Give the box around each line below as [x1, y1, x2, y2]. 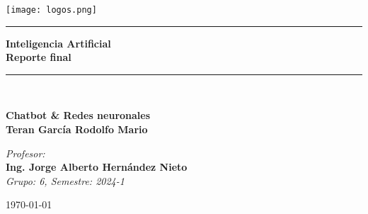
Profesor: [6, 145, 45, 160]
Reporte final [6, 50, 71, 64]
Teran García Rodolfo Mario [6, 122, 148, 137]
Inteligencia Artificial [6, 35, 111, 50]
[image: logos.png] [6, 5, 97, 15]
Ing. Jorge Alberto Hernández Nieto [6, 159, 188, 174]
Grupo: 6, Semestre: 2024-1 [6, 173, 125, 188]
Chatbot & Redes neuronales [6, 108, 151, 123]
